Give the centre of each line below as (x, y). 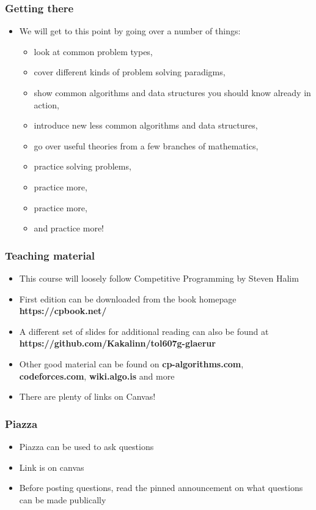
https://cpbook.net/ (63, 311)
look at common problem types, (93, 51)
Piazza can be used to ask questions (86, 446)
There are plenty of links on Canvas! (87, 396)
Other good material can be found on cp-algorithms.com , (131, 363)
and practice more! (69, 228)
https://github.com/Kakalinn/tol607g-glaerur (117, 343)
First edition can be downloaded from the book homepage (128, 298)
